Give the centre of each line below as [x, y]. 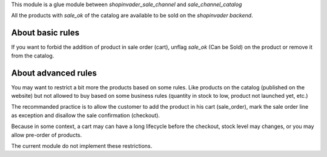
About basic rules [45, 33]
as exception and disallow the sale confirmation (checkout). [86, 115]
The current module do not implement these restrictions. [82, 146]
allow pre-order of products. [46, 135]
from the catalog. [33, 56]
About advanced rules [54, 73]
